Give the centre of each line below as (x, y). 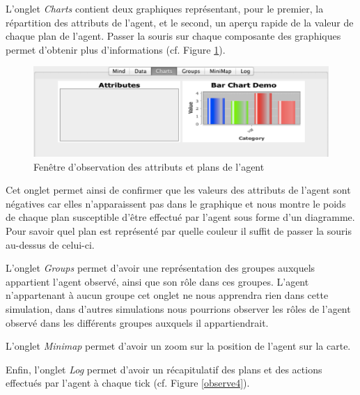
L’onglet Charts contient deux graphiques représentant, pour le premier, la (165, 8)
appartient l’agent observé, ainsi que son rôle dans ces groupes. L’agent (157, 281)
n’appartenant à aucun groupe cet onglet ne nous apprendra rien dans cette (167, 295)
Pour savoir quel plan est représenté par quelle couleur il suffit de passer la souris (179, 230)
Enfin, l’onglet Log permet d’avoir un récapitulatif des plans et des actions (164, 369)
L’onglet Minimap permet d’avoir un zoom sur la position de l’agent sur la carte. (178, 346)
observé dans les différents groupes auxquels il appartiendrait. (137, 322)
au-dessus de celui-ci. (50, 244)
